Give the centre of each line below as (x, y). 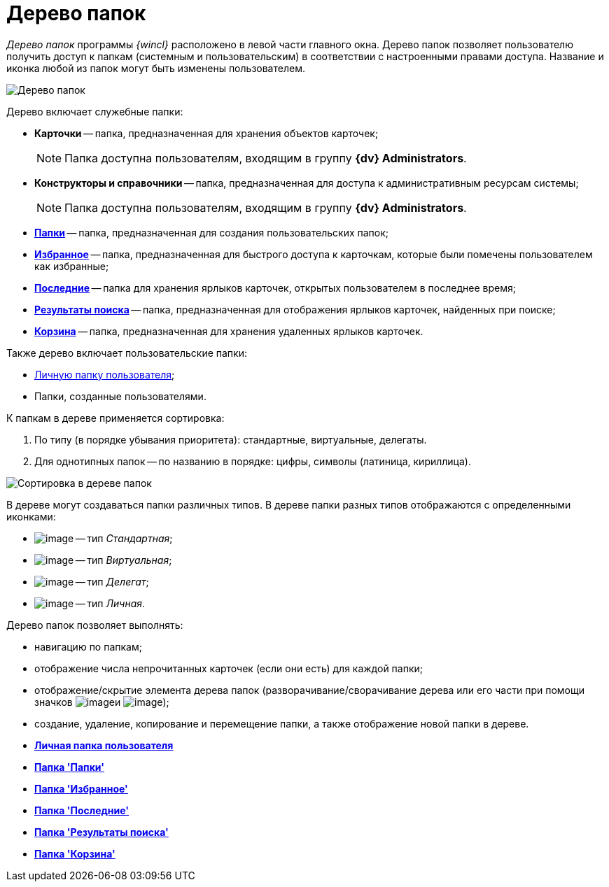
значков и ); (102, 702)
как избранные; (72, 266)
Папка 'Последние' (82, 810)
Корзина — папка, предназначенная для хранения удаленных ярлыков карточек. (229, 331)
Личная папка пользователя (104, 745)
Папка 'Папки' (70, 767)
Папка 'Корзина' (75, 853)
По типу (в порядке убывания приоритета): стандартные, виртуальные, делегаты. (231, 439)
